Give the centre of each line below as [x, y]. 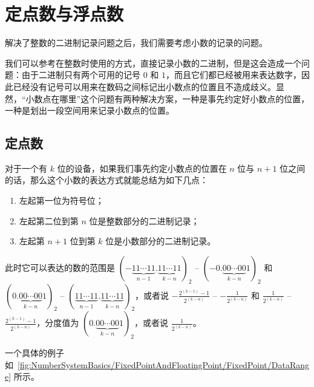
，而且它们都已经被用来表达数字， [234, 75]
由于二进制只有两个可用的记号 [81, 75]
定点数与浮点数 [64, 14]
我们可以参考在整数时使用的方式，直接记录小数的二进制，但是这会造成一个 [153, 63]
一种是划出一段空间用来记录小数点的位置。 [90, 110]
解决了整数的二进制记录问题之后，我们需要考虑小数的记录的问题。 [136, 43]
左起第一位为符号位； [61, 200]
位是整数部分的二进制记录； [144, 220]
